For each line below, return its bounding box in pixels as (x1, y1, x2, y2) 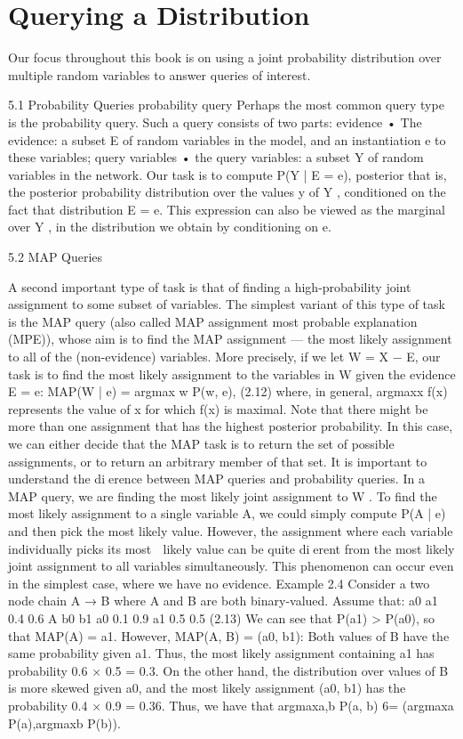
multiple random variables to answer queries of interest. (8, 65, 311, 84)
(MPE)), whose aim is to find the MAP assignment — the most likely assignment (8, 329, 452, 348)
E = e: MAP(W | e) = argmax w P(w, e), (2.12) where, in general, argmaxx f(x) (8, 382, 448, 401)
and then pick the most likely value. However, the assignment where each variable (8, 521, 453, 540)
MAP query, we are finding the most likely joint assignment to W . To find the (8, 486, 437, 505)
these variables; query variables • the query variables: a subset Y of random (8, 148, 424, 166)
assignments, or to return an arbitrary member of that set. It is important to (8, 451, 427, 470)
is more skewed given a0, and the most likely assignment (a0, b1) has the (8, 678, 406, 697)
